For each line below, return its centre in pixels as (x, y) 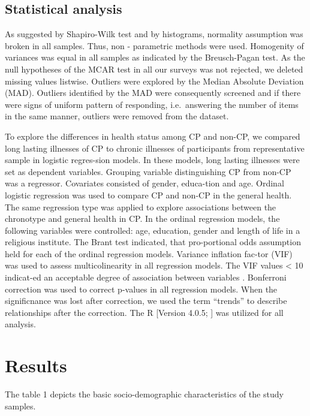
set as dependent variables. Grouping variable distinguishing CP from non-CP (148, 171)
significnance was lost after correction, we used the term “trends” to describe (146, 301)
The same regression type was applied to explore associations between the (141, 207)
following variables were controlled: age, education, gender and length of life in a (153, 230)
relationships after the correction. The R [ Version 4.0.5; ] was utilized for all (144, 312)
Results (36, 365)
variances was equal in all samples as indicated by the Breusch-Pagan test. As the (155, 57)
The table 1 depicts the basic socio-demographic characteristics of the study (144, 394)
